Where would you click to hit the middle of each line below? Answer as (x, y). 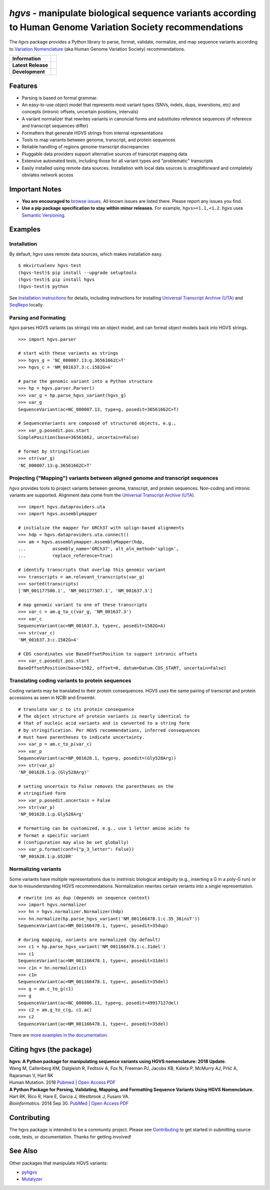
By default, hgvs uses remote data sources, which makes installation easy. (86, 254)
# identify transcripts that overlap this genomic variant (92, 570)
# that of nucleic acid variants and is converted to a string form (104, 723)
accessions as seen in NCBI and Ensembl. (52, 698)
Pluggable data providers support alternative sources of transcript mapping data (104, 154)
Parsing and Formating (37, 318)
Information (26, 59)
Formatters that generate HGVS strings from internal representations (92, 133)
